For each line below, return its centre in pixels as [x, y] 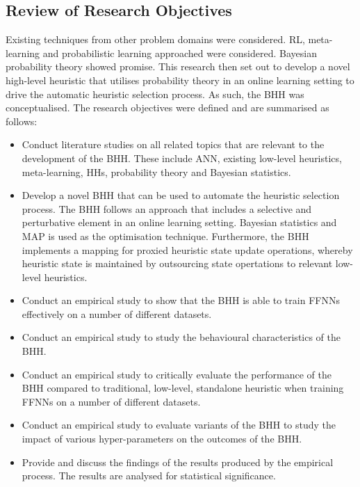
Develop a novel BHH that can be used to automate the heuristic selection [181, 195]
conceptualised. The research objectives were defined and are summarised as [167, 107]
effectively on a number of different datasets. [117, 313]
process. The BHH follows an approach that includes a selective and [167, 208]
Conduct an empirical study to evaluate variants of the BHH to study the [179, 425]
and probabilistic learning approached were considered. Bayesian [180, 53]
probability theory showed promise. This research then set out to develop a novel [178, 66]
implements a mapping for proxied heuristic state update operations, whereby [187, 249]
